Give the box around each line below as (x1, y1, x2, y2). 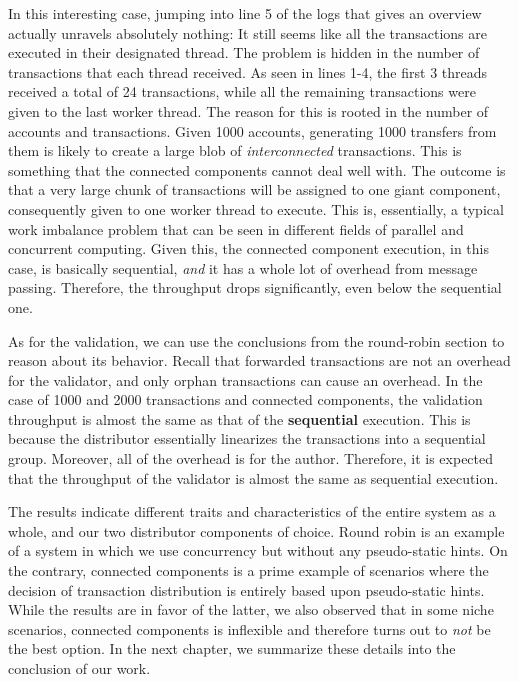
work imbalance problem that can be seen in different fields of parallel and (8, 218, 464, 239)
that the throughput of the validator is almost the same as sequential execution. (8, 467, 499, 488)
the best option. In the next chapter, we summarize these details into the (8, 638, 456, 659)
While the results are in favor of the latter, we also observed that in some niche (8, 599, 494, 620)
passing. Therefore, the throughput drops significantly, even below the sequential (8, 277, 502, 298)
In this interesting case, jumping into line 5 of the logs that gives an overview (8, 3, 482, 23)
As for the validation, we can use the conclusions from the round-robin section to (8, 330, 505, 351)
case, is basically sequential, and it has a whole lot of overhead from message (8, 257, 478, 278)
